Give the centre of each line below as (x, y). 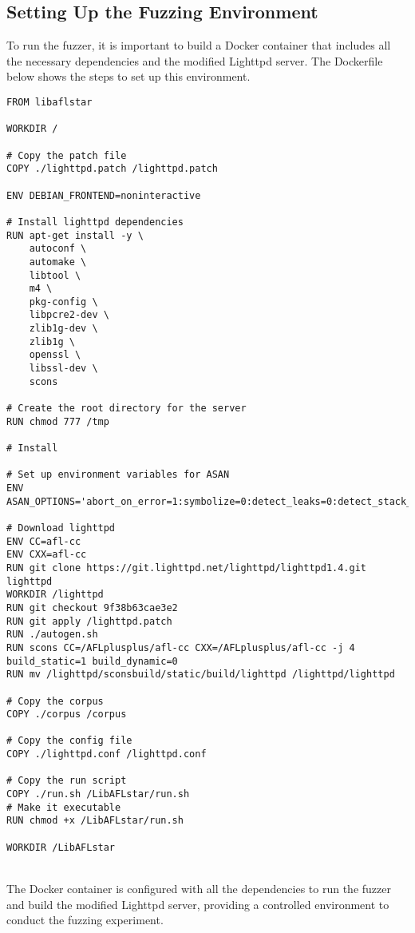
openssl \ (55, 355)
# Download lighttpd (61, 528)
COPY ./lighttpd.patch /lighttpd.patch (112, 169)
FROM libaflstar (49, 102)
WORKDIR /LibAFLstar (61, 847)
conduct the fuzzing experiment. (85, 920)
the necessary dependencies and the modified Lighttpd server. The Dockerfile (195, 60)
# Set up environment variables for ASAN (118, 475)
